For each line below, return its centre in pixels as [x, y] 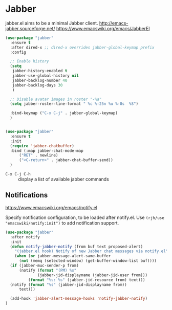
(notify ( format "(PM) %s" [48, 270]
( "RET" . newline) [38, 156]
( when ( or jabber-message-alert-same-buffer [63, 256]
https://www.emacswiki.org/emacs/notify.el [51, 207]
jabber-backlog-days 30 [37, 85]
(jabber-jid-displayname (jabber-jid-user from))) [92, 275]
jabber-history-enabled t [40, 71]
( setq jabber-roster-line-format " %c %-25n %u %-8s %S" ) [74, 104]
